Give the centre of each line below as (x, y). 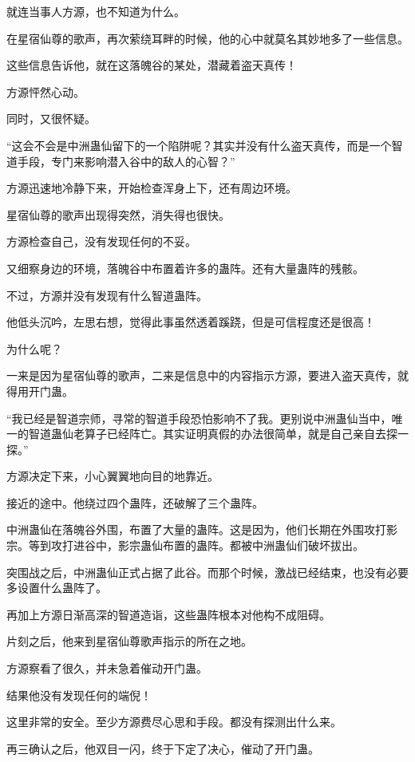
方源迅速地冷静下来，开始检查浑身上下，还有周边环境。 (152, 188)
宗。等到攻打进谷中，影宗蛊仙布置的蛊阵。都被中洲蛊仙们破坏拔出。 (185, 545)
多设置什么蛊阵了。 (57, 588)
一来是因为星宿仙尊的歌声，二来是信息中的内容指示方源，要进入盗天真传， (202, 375)
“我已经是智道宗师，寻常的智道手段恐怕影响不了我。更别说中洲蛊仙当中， (199, 418)
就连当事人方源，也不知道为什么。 (96, 11)
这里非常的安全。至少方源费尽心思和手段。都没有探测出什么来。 (174, 722)
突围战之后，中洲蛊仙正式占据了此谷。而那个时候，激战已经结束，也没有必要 (207, 572)
